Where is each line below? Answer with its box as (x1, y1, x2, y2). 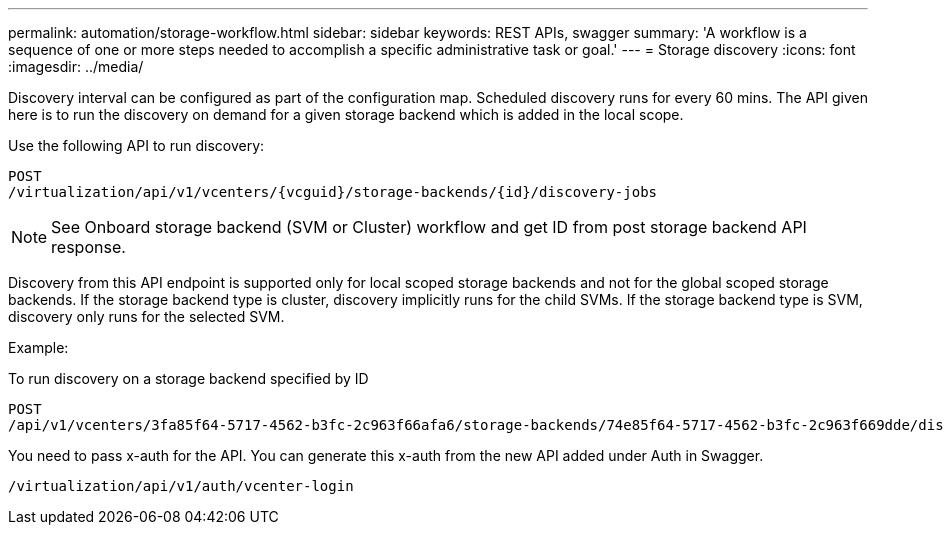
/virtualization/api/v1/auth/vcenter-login (8, 478, 354, 494)
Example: (8, 339, 69, 356)
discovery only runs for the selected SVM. (8, 308, 285, 325)
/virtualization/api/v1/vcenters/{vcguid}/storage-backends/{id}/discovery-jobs (8, 184, 658, 200)
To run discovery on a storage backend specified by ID (8, 370, 369, 387)
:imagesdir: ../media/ (8, 58, 144, 75)
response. (51, 237, 126, 257)
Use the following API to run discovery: (8, 137, 265, 154)
